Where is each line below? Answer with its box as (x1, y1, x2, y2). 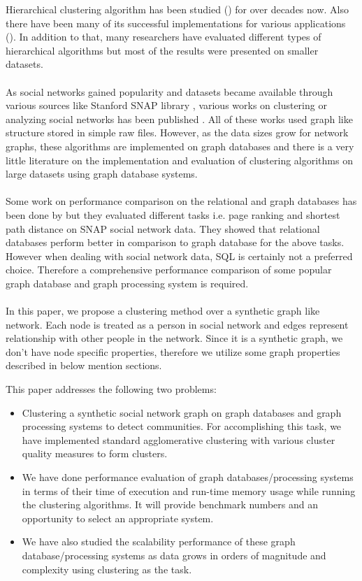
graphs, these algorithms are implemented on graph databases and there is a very (6, 138, 354, 153)
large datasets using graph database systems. (6, 166, 198, 181)
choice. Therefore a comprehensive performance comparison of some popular (6, 262, 332, 277)
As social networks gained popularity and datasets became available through (6, 84, 333, 99)
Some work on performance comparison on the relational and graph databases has (6, 194, 357, 208)
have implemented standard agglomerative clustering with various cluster (22, 432, 335, 447)
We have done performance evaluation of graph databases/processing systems (22, 470, 354, 484)
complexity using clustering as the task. (22, 561, 192, 576)
